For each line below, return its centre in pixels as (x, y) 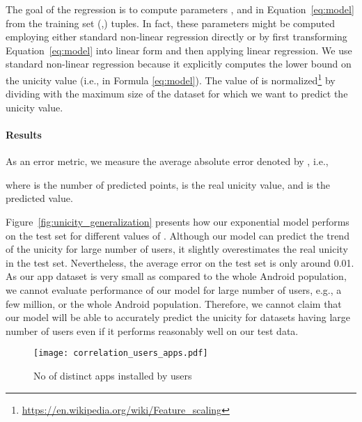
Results (24, 134)
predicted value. (39, 198)
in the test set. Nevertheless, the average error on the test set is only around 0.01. (180, 262)
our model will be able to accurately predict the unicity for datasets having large (178, 317)
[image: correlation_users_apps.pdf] (121, 353)
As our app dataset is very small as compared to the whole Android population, (176, 276)
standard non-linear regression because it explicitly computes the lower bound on (179, 64)
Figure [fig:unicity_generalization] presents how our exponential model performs (178, 221)
